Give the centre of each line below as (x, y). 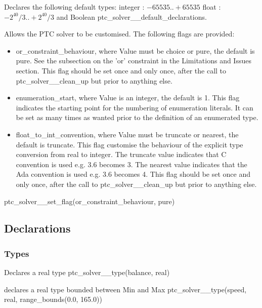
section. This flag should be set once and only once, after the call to (121, 70)
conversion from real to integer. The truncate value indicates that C (121, 154)
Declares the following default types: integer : (74, 7)
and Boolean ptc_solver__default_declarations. (132, 16)
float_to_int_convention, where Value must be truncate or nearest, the (127, 134)
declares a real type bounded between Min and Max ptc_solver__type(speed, (125, 289)
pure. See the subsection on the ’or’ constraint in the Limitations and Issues (134, 61)
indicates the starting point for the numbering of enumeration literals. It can (135, 107)
